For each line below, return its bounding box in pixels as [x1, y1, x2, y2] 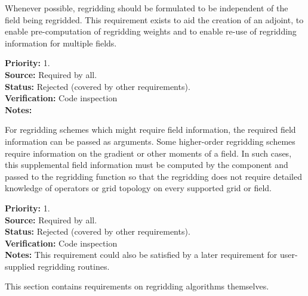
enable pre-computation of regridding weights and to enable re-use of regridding [5, 25, 297, 38]
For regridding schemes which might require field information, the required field [5, 123, 296, 136]
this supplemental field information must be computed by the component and [5, 158, 288, 171]
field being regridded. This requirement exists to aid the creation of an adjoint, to [5, 13, 304, 26]
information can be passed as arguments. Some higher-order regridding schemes [5, 135, 295, 147]
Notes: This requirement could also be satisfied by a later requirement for [5, 248, 278, 261]
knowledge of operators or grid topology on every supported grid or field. [5, 182, 272, 194]
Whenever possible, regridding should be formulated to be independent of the [5, 2, 288, 14]
